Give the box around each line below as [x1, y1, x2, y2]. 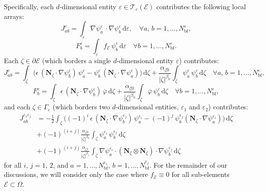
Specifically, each [4, 1, 54, 11]
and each [4, 102, 31, 112]
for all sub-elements [171, 169, 230, 179]
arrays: [4, 11, 24, 21]
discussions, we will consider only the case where [4, 169, 148, 179]
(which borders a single [42, 55, 111, 65]
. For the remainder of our [149, 159, 227, 170]
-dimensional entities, [116, 102, 179, 112]
